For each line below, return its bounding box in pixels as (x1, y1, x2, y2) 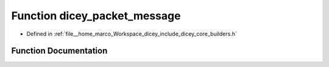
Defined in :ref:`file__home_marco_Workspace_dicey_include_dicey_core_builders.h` (26, 30, 237, 37)
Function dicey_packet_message (11, 9, 181, 22)
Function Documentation (11, 46, 108, 56)
